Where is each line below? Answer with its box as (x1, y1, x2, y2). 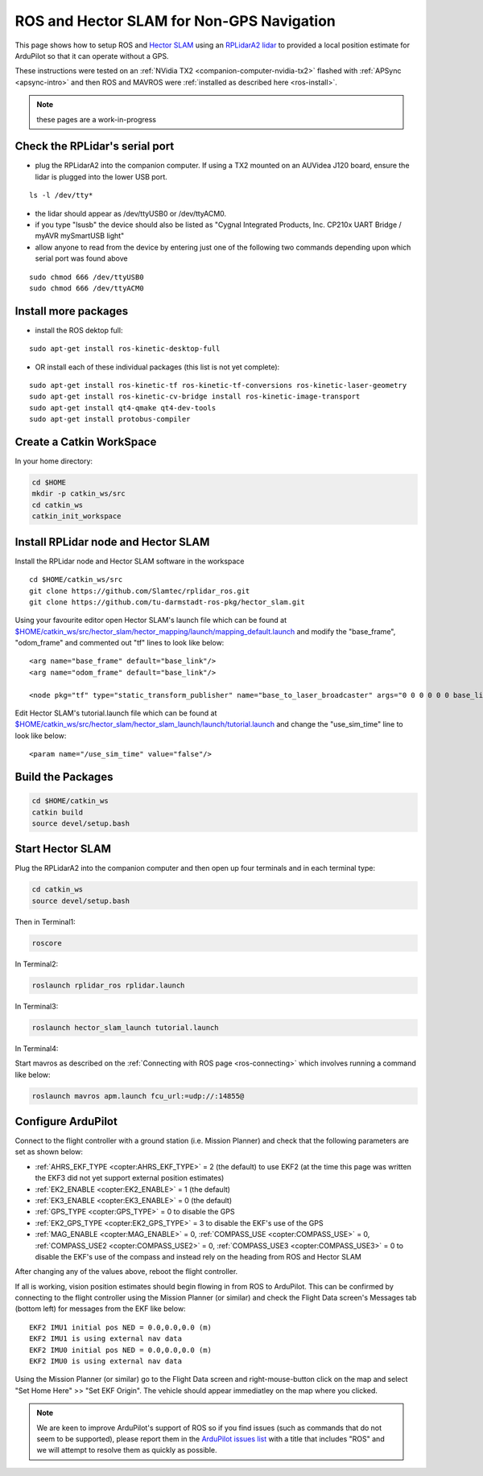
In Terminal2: (14, 959, 59, 969)
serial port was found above (35, 254, 128, 263)
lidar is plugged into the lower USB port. (35, 171, 168, 181)
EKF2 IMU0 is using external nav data (29, 1357, 183, 1366)
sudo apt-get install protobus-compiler (29, 414, 191, 424)
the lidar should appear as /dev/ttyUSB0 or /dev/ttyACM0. (35, 208, 227, 218)
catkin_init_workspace (31, 512, 122, 521)
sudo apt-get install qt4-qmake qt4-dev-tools (29, 403, 217, 412)
